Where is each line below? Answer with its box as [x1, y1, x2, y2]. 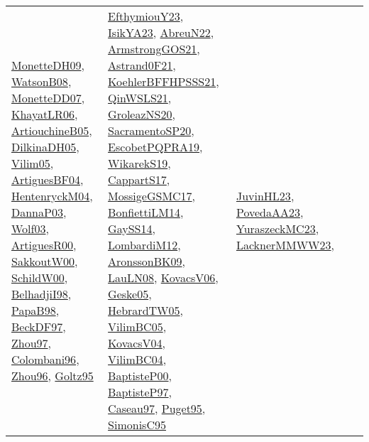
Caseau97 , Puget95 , [108, 400, 206, 416]
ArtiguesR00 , [11, 237, 77, 253]
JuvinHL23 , [236, 188, 294, 204]
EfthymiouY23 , [108, 8, 184, 24]
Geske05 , [108, 286, 152, 302]
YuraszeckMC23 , [236, 220, 319, 237]
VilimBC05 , [108, 318, 167, 335]
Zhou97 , [11, 335, 52, 351]
